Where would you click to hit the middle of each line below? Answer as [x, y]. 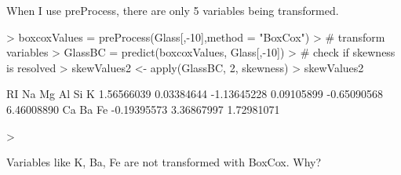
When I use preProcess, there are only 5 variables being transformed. [173, 10]
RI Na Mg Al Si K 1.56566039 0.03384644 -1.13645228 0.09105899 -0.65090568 [195, 94]
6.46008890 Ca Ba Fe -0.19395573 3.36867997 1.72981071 [143, 109]
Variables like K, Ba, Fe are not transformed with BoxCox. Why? [164, 162]
